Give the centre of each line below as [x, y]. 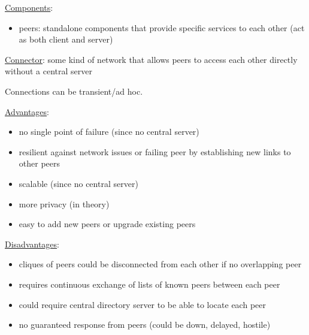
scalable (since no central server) [78, 183]
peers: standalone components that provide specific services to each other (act [162, 27]
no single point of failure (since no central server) [109, 132]
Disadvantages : [32, 244]
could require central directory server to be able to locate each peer [142, 304]
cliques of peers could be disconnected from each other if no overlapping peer [160, 264]
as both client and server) [66, 39]
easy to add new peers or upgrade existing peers [107, 224]
